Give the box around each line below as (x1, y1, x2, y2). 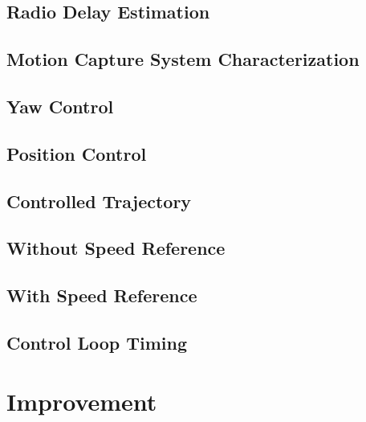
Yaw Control (6, 93, 114, 118)
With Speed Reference (6, 283, 197, 308)
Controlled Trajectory (6, 188, 192, 213)
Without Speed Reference (6, 236, 226, 260)
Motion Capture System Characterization (6, 47, 360, 72)
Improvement (6, 385, 157, 418)
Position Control (6, 141, 147, 166)
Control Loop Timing (6, 330, 188, 354)
